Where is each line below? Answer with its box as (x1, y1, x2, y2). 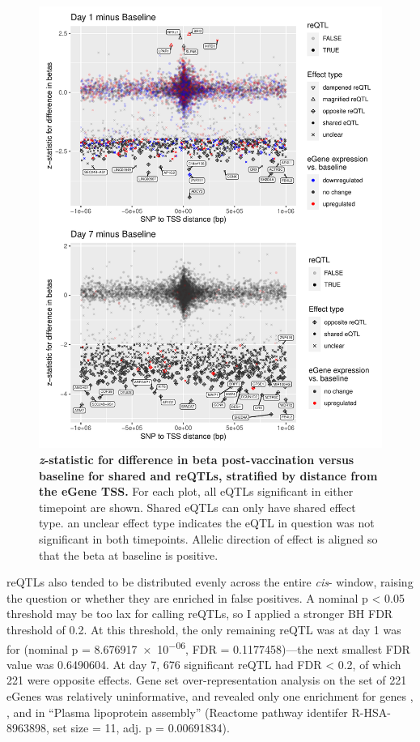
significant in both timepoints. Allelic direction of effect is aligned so (39, 531, 378, 547)
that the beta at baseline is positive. (39, 546, 218, 563)
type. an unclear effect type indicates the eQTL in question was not (39, 514, 375, 531)
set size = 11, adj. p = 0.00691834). (53, 719, 230, 736)
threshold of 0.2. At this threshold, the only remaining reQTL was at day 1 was (6, 620, 401, 638)
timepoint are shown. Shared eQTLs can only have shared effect (39, 498, 356, 515)
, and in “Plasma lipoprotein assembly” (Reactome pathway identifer (6, 703, 348, 720)
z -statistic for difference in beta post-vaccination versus (39, 451, 354, 468)
